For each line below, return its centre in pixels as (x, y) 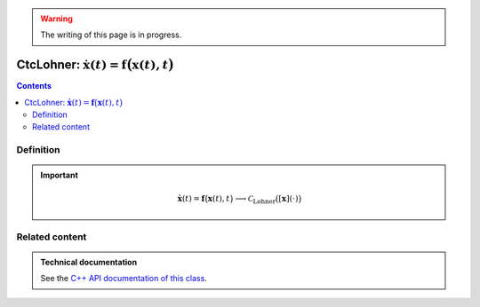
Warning (56, 19)
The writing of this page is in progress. (111, 35)
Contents (34, 86)
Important (60, 175)
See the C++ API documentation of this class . (124, 279)
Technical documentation (89, 262)
